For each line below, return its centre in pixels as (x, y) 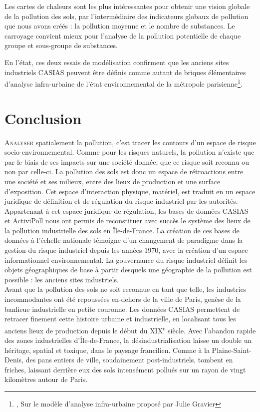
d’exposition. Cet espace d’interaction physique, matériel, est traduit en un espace (130, 191)
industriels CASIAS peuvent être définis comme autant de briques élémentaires (125, 72)
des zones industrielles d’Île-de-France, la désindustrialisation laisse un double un (128, 340)
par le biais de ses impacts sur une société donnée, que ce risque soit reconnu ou (127, 161)
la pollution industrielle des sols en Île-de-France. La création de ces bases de (122, 230)
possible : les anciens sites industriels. (62, 279)
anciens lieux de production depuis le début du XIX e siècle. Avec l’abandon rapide (130, 329)
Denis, (14, 360)
